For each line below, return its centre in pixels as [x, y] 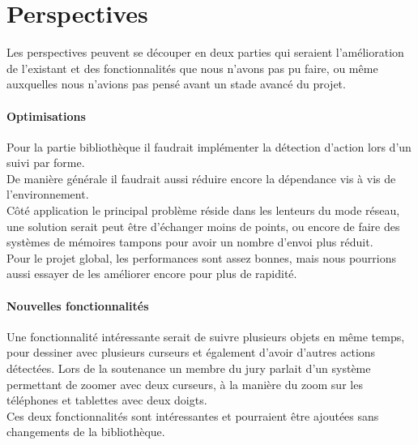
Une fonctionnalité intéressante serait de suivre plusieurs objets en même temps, [206, 336]
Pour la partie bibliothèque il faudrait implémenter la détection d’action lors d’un [209, 146]
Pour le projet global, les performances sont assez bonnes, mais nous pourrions [202, 257]
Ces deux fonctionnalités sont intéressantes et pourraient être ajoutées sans [193, 415]
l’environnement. [48, 194]
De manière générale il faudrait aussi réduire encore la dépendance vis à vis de [201, 178]
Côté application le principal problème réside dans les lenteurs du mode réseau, [203, 210]
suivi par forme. [46, 163]
